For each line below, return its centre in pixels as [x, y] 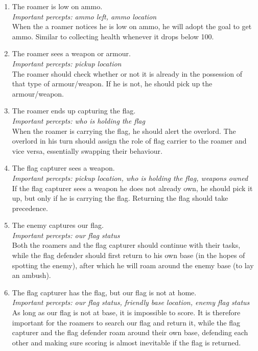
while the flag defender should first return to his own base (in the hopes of [128, 255]
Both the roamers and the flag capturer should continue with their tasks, [126, 245]
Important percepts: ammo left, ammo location [84, 16]
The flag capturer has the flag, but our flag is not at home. [104, 292]
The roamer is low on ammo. [57, 6]
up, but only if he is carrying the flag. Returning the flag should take [120, 198]
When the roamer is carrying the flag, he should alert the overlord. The [124, 131]
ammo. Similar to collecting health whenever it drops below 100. [113, 36]
